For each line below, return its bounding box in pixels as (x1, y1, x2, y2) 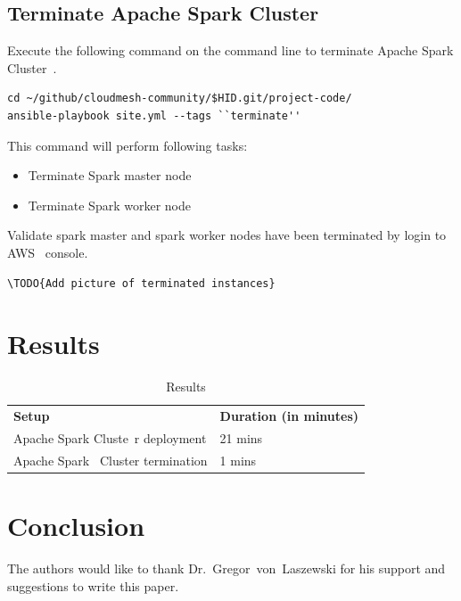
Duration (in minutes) (219, 407, 359, 425)
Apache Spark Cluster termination (13, 450, 208, 469)
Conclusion (7, 507, 145, 544)
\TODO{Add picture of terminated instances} (7, 276, 276, 290)
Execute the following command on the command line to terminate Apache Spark (7, 41, 454, 60)
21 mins (219, 428, 263, 447)
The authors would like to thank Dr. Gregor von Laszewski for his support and (7, 559, 446, 578)
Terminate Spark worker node (28, 195, 191, 214)
